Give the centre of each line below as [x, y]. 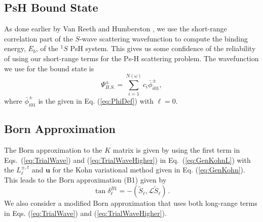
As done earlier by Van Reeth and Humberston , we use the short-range [116, 29]
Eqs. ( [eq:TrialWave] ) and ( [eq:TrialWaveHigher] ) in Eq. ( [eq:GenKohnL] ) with [127, 160]
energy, [15, 48]
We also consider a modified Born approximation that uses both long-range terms [131, 203]
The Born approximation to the [53, 150]
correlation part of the [39, 38]
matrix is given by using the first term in [176, 150]
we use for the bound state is [49, 68]
